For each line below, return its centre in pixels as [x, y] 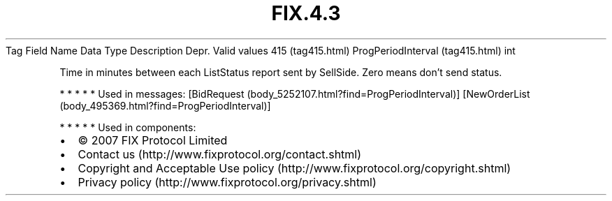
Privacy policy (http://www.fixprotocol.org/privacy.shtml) [227, 182]
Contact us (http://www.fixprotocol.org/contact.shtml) [220, 154]
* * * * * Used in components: [128, 127]
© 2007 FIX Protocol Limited [153, 140]
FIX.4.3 [306, 13]
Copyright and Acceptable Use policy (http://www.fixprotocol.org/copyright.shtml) [294, 168]
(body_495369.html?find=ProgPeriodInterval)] [165, 105]
